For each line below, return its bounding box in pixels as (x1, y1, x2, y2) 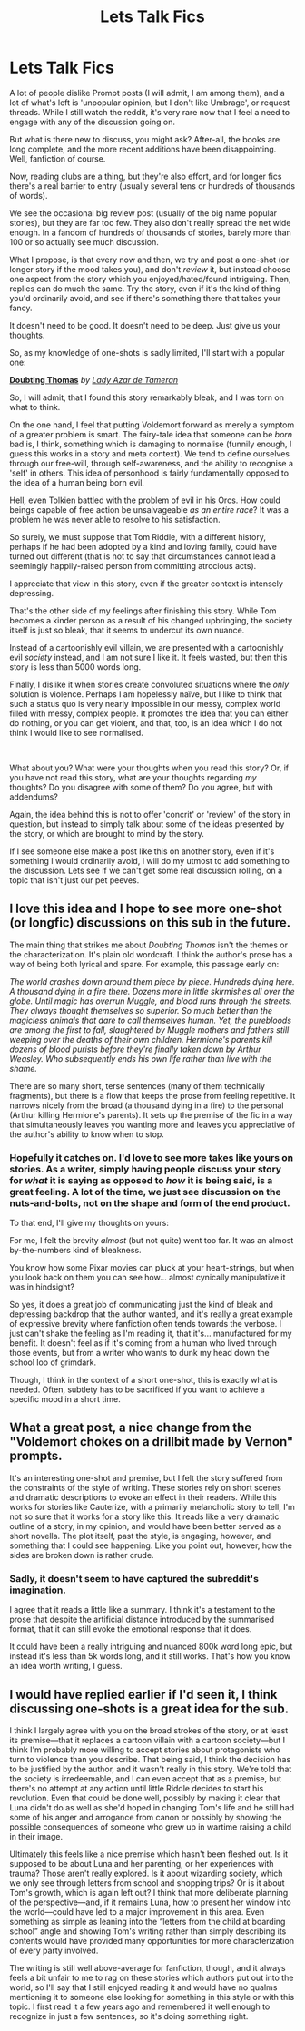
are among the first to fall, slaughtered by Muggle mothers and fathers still (9, 1024, 290, 1035)
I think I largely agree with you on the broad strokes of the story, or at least (9, 1724, 289, 1735)
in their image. (9, 1830, 64, 1841)
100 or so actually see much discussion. (9, 236, 159, 247)
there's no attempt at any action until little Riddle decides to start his (9, 1782, 264, 1793)
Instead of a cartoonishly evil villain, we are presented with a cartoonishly (9, 642, 284, 652)
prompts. (9, 1448, 63, 1464)
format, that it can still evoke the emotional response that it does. (9, 1624, 252, 1634)
